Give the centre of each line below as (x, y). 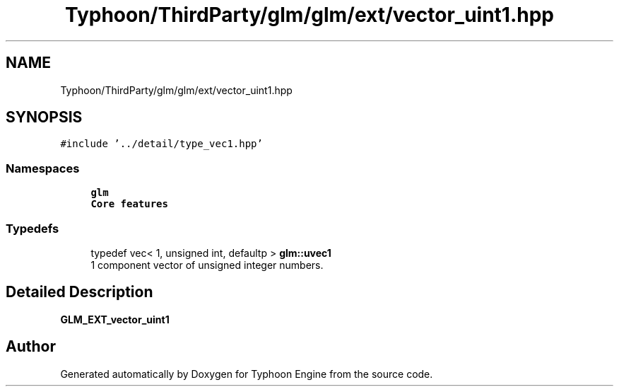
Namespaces (43, 168)
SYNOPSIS (44, 117)
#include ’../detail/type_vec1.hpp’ (161, 144)
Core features (129, 204)
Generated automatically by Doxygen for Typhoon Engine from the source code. (247, 374)
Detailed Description (79, 292)
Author (31, 347)
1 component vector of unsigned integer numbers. (207, 265)
